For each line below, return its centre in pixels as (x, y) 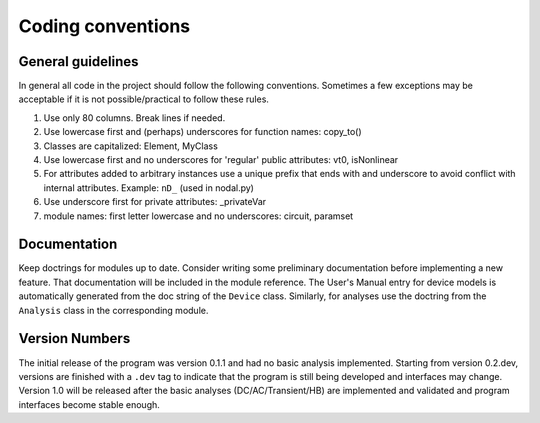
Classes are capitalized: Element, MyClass (131, 146)
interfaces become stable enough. (89, 404)
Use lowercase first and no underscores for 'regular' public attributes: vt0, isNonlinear (221, 160)
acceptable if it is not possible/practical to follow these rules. (144, 99)
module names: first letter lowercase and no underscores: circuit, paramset (198, 216)
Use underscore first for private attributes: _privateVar (155, 202)
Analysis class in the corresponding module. (113, 310)
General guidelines (78, 61)
